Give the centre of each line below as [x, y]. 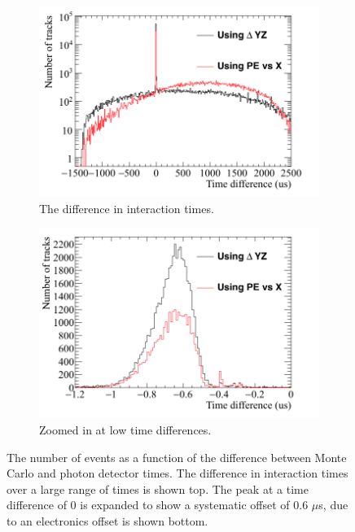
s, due [333, 505]
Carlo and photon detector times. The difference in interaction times [177, 473]
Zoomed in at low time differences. [125, 429]
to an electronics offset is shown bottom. [107, 520]
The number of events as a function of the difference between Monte [177, 457]
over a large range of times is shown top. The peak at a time [158, 488]
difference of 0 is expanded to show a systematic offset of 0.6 [158, 505]
